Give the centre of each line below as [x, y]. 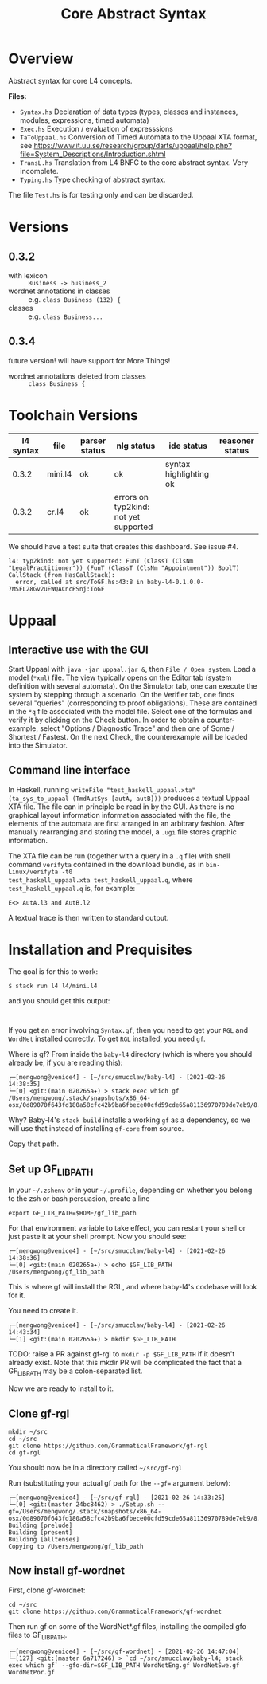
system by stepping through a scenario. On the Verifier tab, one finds [122, 694]
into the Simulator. [38, 745]
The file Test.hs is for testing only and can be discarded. [101, 194]
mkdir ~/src [28, 1432]
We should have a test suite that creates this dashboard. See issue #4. [123, 546]
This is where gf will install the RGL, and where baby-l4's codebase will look [133, 1287]
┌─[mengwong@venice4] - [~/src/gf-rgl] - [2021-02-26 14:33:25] [117, 1498]
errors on [131, 497]
